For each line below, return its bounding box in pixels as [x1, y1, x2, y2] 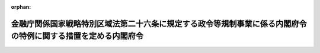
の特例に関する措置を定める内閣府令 [11, 31, 143, 41]
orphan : [11, 4, 31, 10]
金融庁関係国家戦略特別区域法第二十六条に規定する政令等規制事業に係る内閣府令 [11, 18, 307, 29]
